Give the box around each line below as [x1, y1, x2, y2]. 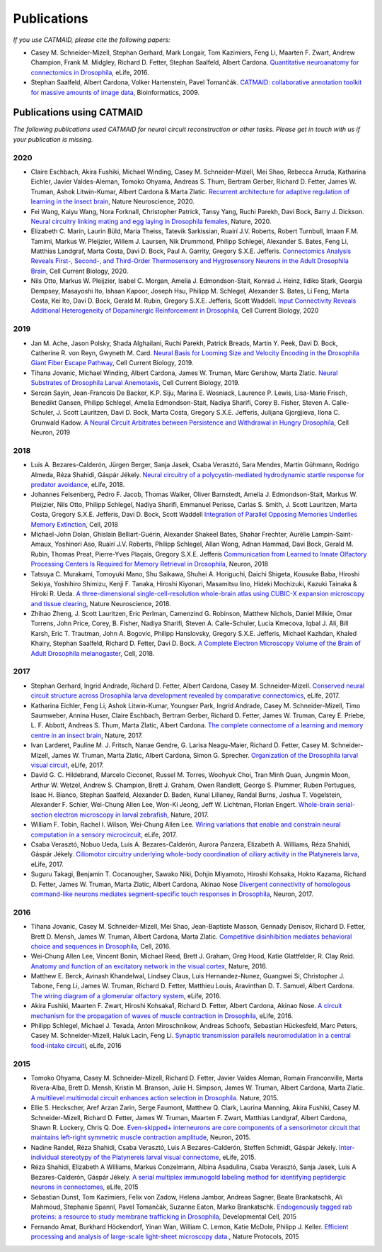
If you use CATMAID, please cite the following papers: [13, 35, 170, 44]
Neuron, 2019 [30, 428, 71, 437]
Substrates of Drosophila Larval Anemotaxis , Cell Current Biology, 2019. [30, 379, 241, 387]
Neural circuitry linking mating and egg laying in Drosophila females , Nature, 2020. [30, 217, 272, 225]
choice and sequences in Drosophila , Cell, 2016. [30, 941, 171, 950]
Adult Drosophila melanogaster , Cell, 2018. [30, 649, 155, 657]
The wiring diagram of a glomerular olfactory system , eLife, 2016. [30, 991, 221, 1000]
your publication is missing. [13, 135, 93, 143]
